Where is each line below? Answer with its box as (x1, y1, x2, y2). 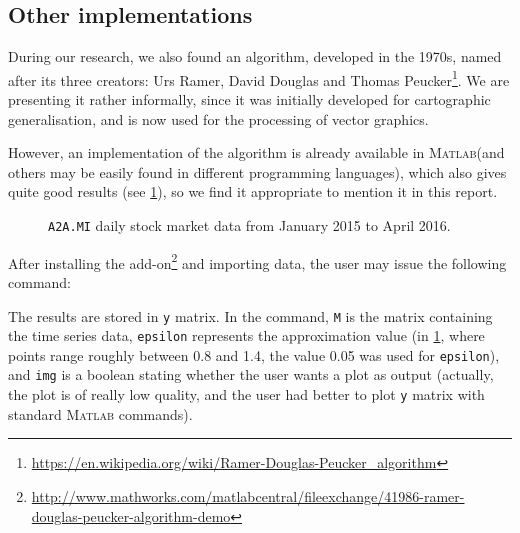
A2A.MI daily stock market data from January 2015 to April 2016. (48, 215, 451, 236)
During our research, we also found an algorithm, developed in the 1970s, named (8, 46, 502, 67)
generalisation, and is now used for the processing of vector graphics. (8, 108, 429, 129)
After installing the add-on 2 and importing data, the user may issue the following (8, 249, 507, 273)
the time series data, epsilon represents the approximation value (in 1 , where (8, 325, 485, 346)
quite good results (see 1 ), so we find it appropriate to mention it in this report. (8, 181, 498, 202)
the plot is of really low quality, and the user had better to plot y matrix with (8, 384, 485, 405)
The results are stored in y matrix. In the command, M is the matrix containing (8, 305, 493, 326)
